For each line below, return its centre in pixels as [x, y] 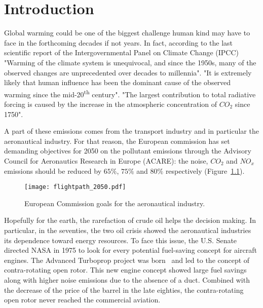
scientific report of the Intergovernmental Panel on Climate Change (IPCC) [121, 52]
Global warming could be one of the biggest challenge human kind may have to [127, 33]
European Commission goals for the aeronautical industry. [115, 203]
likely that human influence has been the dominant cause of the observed [118, 82]
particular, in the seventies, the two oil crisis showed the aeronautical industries [128, 230]
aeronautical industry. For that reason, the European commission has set [117, 141]
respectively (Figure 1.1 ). [205, 170]
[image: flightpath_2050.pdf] [75, 187]
